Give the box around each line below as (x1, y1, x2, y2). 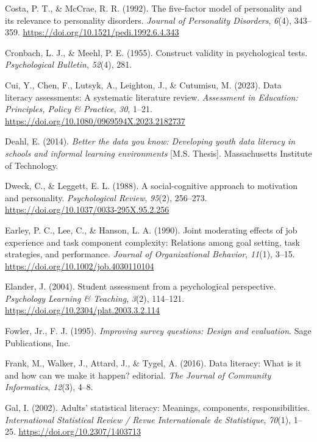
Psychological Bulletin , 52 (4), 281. (5, 58, 132, 71)
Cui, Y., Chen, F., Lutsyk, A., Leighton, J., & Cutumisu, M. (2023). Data (5, 78, 282, 91)
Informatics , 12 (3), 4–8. (5, 380, 93, 393)
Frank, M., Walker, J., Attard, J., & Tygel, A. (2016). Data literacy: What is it (5, 357, 302, 369)
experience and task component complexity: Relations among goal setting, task (5, 235, 300, 248)
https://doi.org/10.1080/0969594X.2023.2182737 (5, 114, 185, 127)
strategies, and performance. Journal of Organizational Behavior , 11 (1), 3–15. (5, 248, 295, 260)
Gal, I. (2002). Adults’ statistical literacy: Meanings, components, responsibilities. (5, 401, 310, 414)
